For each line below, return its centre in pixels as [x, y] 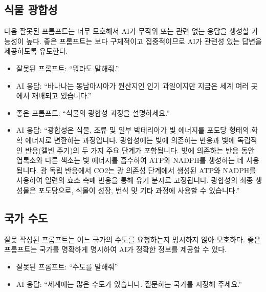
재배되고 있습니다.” [62, 96]
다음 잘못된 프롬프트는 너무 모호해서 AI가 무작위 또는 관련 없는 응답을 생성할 [127, 31]
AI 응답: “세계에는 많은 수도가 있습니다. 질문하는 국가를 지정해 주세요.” [129, 284]
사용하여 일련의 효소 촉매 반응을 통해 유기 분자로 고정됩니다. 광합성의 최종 [135, 180]
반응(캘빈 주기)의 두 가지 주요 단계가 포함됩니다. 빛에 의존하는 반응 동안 [140, 150]
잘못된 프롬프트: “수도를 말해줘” [67, 266]
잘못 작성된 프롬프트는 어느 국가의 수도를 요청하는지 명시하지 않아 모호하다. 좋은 [132, 239]
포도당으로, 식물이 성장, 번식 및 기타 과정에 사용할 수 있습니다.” [139, 190]
